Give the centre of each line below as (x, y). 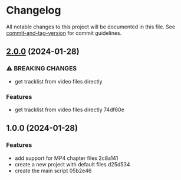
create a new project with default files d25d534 (73, 164)
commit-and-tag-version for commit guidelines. (64, 33)
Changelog (34, 10)
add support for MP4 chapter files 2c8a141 (66, 158)
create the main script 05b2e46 (53, 171)
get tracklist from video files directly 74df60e (70, 110)
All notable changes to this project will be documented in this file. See (91, 27)
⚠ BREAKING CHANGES (42, 69)
